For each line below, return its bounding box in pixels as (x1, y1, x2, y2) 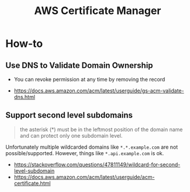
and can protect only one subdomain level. (19, 132, 123, 139)
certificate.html (13, 180, 51, 187)
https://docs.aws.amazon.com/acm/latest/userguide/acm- (13, 173, 155, 180)
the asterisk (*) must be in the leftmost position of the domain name (19, 126, 183, 133)
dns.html (13, 94, 36, 100)
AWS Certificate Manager (34, 4, 161, 18)
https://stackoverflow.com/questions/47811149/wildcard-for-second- (13, 161, 181, 168)
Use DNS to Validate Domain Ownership (5, 60, 153, 70)
